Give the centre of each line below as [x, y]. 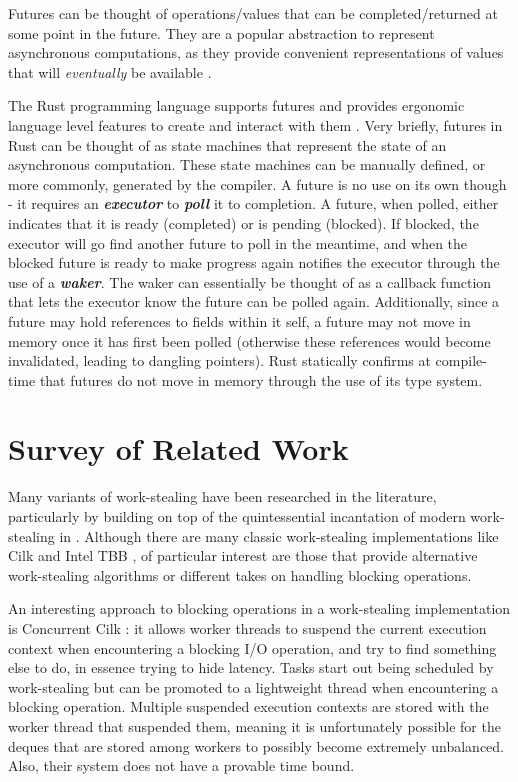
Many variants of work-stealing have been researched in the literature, [222, 496]
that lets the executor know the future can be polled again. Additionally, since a [254, 301]
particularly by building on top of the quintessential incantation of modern [237, 516]
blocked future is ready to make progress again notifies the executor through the [254, 262]
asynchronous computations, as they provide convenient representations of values [256, 52]
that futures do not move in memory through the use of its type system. [261, 379]
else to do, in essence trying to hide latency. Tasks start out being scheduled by [251, 667]
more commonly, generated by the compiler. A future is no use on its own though [257, 183]
